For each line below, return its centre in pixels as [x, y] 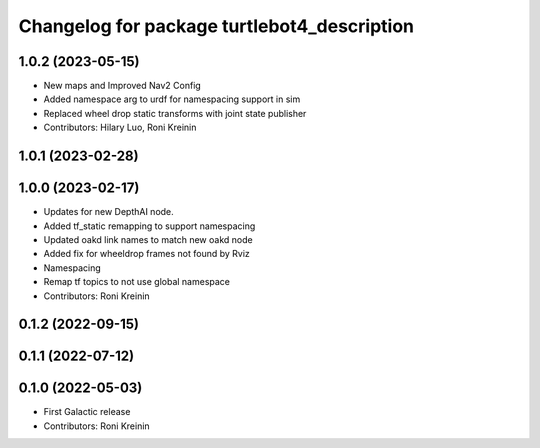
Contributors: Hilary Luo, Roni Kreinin [120, 127]
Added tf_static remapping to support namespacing [149, 226]
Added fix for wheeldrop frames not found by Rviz [146, 254]
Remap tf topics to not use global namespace [136, 282]
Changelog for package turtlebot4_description [216, 26]
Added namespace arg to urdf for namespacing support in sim [172, 99]
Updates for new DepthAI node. [108, 212]
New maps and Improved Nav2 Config [122, 86]
